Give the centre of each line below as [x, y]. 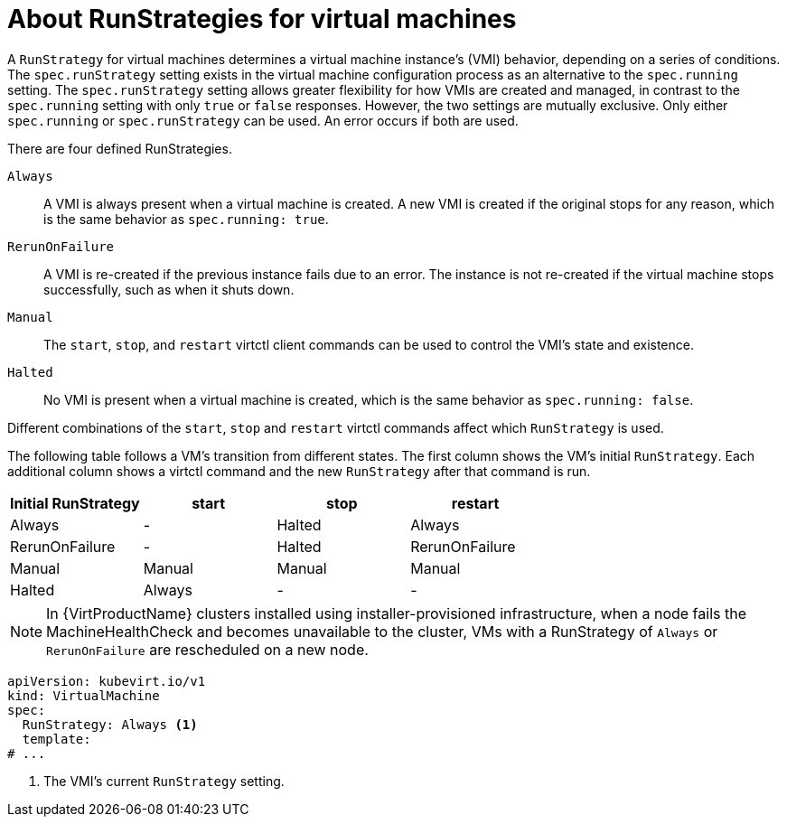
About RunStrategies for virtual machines [262, 19]
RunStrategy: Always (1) [110, 724]
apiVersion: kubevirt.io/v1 [107, 681]
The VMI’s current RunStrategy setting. [164, 781]
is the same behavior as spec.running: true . [186, 219]
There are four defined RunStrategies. [120, 148]
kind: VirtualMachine [84, 695]
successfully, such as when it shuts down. [169, 289]
